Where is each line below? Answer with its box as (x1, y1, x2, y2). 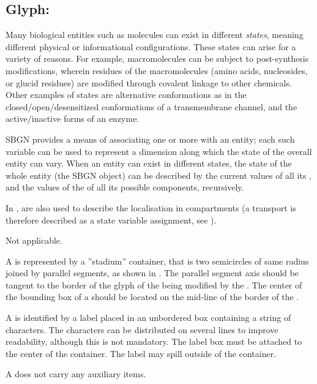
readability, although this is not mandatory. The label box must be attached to (6, 335, 302, 348)
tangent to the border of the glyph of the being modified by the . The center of (6, 278, 302, 291)
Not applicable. (6, 234, 62, 247)
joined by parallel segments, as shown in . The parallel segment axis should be (6, 266, 299, 279)
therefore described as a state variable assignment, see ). (6, 213, 217, 226)
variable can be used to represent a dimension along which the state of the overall (6, 145, 312, 157)
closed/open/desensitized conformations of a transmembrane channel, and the (6, 100, 297, 113)
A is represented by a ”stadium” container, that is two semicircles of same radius (6, 254, 309, 267)
